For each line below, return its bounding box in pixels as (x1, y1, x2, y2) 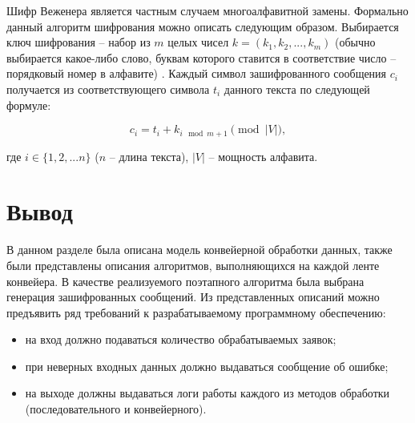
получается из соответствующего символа (6, 80, 210, 97)
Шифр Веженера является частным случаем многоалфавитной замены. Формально (6, 2, 409, 18)
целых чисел (167, 34, 229, 50)
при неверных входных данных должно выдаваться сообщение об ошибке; (25, 357, 389, 374)
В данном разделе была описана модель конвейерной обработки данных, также (6, 241, 393, 258)
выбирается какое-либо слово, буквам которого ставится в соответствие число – (6, 49, 397, 66)
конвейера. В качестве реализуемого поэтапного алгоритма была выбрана (6, 272, 365, 289)
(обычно (334, 34, 376, 50)
